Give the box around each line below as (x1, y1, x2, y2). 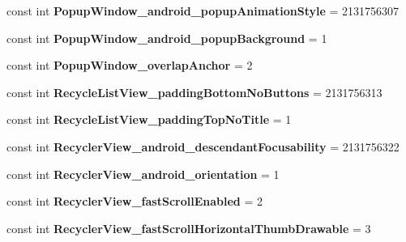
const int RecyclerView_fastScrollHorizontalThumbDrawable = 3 (6, 219, 371, 236)
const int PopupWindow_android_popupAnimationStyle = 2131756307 (6, 2, 399, 19)
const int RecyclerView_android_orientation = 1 (6, 165, 280, 182)
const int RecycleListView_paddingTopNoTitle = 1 (6, 111, 292, 128)
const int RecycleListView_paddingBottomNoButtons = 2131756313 (6, 83, 382, 100)
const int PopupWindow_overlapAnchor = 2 (6, 57, 253, 74)
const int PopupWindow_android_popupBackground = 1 (6, 29, 327, 46)
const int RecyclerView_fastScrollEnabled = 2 (6, 193, 263, 210)
